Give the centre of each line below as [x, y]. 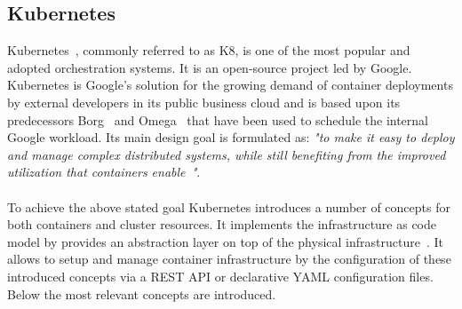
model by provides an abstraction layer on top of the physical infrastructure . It [225, 241]
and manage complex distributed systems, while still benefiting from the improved [227, 154]
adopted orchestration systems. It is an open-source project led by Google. [210, 67]
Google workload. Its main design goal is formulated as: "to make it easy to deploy [231, 137]
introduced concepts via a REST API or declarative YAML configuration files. [220, 276]
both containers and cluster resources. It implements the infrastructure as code [222, 224]
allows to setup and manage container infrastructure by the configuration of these [229, 259]
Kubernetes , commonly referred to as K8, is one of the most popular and [209, 50]
